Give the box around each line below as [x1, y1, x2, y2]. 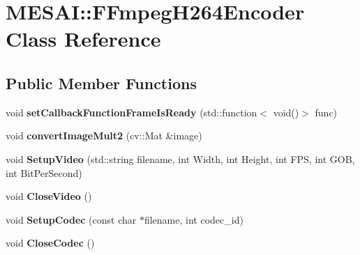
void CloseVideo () [6, 189, 92, 203]
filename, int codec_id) [144, 212, 243, 226]
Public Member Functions [6, 72, 197, 93]
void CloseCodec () [6, 235, 95, 250]
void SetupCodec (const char [6, 212, 137, 226]
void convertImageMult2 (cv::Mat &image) [6, 128, 202, 143]
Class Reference [6, 24, 161, 53]
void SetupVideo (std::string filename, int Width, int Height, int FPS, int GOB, [6, 151, 355, 166]
